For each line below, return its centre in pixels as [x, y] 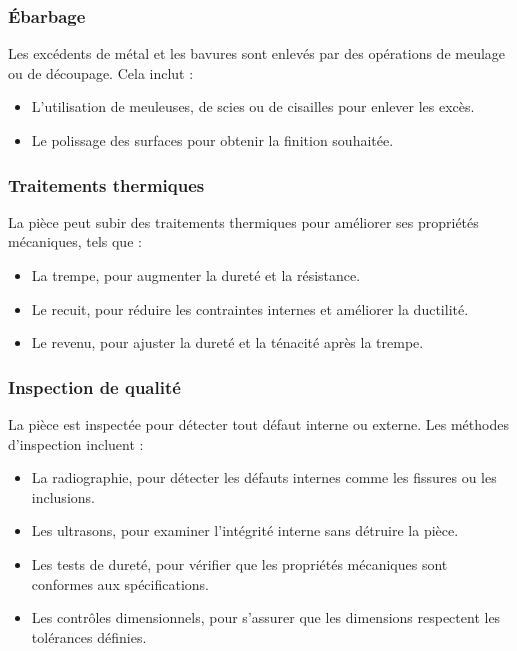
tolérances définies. [89, 636]
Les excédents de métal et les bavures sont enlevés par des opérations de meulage [257, 53]
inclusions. [63, 496]
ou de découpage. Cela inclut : [101, 72]
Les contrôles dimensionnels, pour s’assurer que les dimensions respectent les [266, 617]
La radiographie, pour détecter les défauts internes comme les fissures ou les [264, 477]
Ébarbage [47, 15]
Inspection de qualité [94, 386]
